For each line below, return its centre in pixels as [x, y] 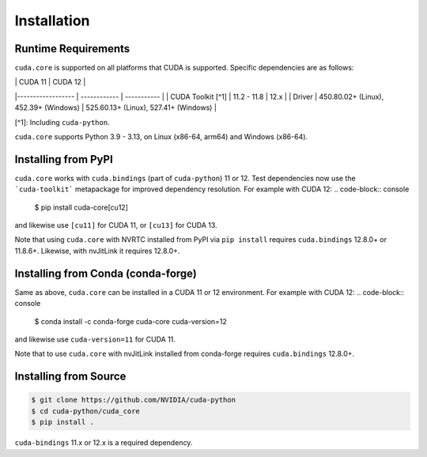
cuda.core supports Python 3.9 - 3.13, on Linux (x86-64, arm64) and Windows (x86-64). [161, 137]
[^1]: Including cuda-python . [62, 122]
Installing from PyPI [64, 159]
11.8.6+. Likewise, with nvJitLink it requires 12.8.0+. [97, 251]
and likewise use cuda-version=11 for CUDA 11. [95, 339]
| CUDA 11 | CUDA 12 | [50, 82]
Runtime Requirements [72, 49]
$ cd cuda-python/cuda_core [85, 411]
